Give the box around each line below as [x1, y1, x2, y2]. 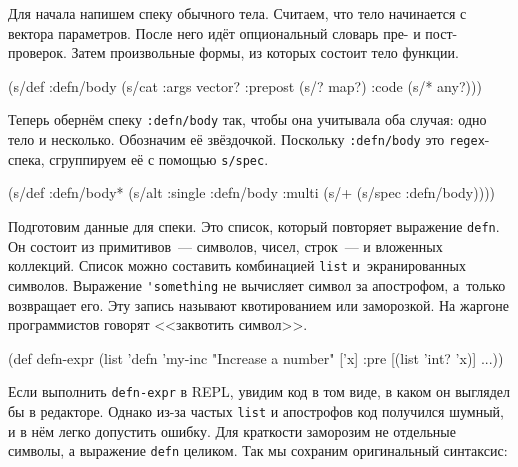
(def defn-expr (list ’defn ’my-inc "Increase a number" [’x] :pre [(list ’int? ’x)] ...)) [8, 347, 504, 368]
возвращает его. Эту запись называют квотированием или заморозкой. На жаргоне [8, 294, 509, 315]
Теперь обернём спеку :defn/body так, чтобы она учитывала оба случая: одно [8, 109, 487, 130]
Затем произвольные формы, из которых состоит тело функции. [71, 42, 459, 63]
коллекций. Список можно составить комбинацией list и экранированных [8, 255, 467, 276]
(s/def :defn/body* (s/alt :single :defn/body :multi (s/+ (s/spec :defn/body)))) [8, 182, 496, 203]
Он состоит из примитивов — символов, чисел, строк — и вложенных [8, 235, 443, 256]
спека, [8, 148, 45, 169]
